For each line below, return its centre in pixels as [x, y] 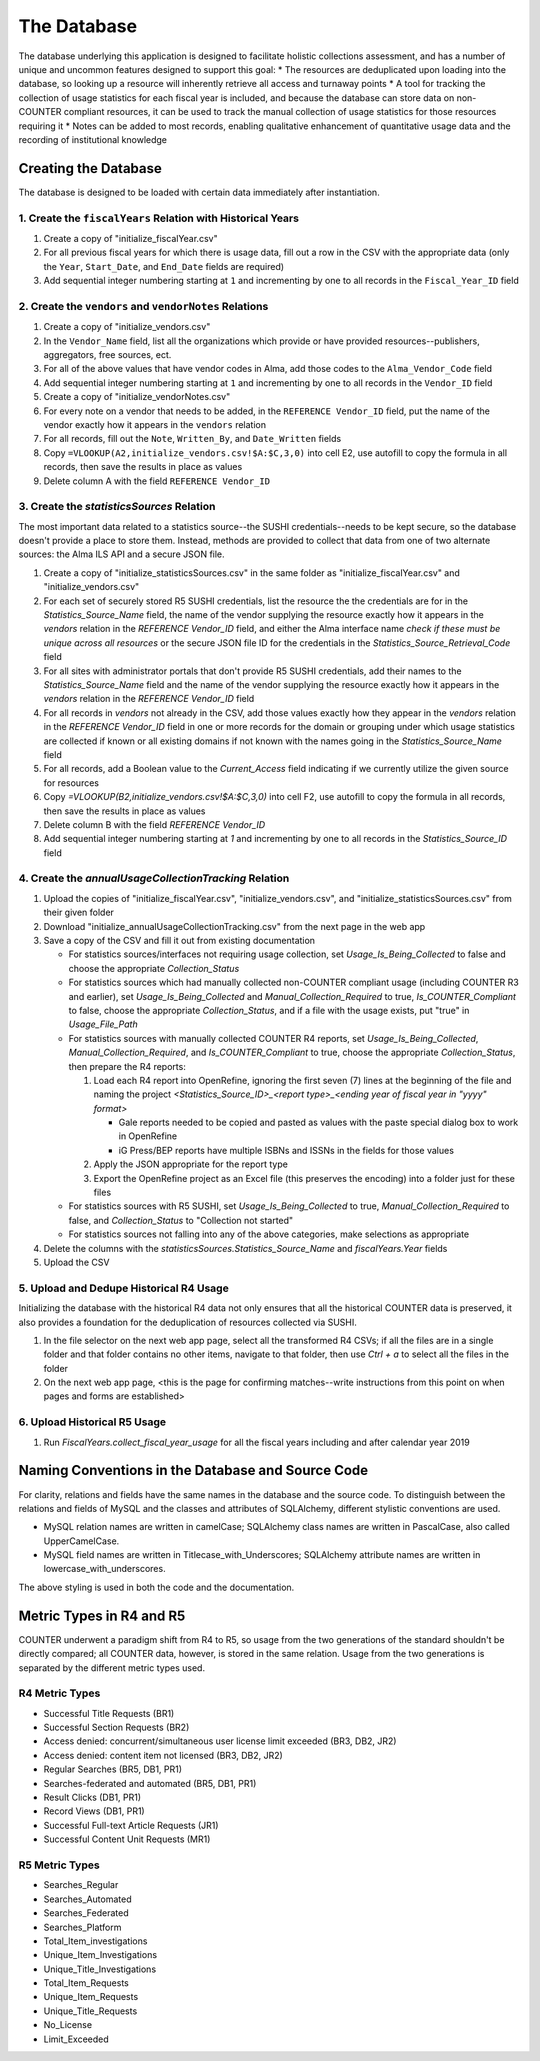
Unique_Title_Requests [90, 2011]
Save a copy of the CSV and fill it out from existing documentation [179, 940]
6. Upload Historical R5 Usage [92, 1422]
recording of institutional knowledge [93, 139]
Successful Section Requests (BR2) [116, 1727]
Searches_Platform [82, 1927]
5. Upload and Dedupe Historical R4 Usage [123, 1288]
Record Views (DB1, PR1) [94, 1811]
